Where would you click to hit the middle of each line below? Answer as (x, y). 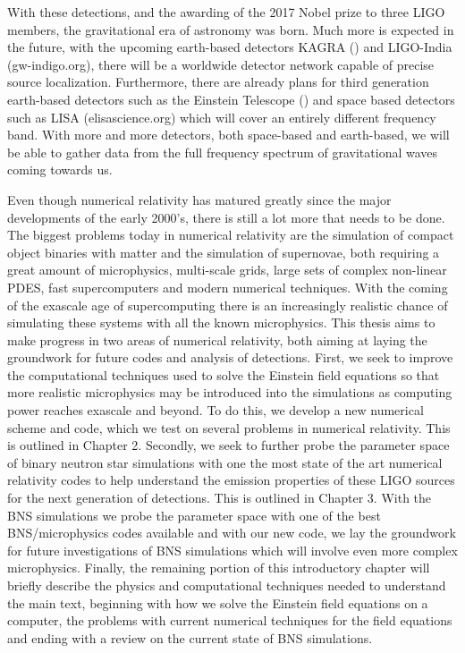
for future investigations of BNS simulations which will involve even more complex (232, 550)
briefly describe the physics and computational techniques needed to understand (227, 585)
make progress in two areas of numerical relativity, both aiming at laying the (217, 339)
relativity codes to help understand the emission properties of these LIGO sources (231, 480)
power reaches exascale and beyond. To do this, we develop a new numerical (216, 410)
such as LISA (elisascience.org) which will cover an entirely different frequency (222, 117)
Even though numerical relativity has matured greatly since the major (199, 199)
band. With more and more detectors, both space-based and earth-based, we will (228, 135)
